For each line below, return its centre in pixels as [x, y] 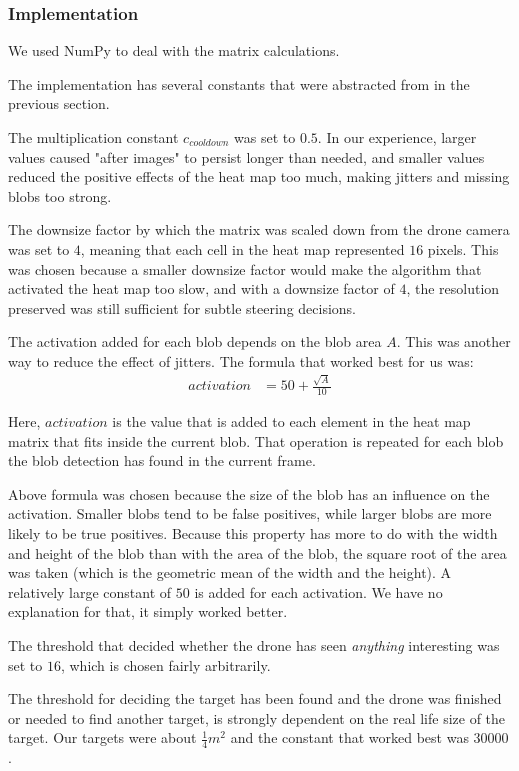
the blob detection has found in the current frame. [162, 460]
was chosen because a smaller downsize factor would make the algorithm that [245, 268]
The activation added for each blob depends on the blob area [195, 341]
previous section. [59, 103]
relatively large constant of [90, 591]
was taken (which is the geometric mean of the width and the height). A [230, 572]
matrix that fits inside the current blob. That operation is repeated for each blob [256, 440]
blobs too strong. [60, 195]
